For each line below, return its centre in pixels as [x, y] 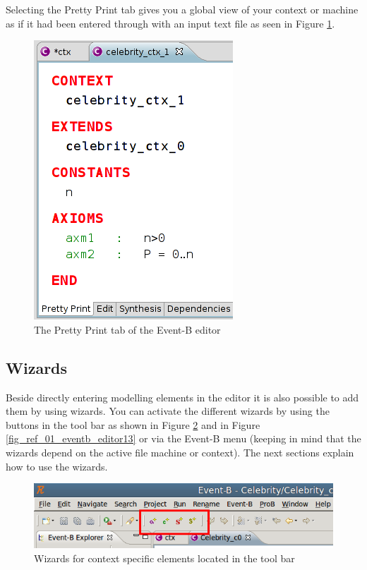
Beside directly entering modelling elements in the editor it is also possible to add [182, 397]
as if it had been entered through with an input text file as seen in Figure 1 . [170, 23]
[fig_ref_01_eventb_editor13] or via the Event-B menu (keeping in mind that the [183, 438]
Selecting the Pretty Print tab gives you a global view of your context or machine [182, 9]
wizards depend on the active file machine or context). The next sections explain [180, 452]
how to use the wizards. [57, 466]
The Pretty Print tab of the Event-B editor [127, 329]
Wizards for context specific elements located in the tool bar [164, 558]
